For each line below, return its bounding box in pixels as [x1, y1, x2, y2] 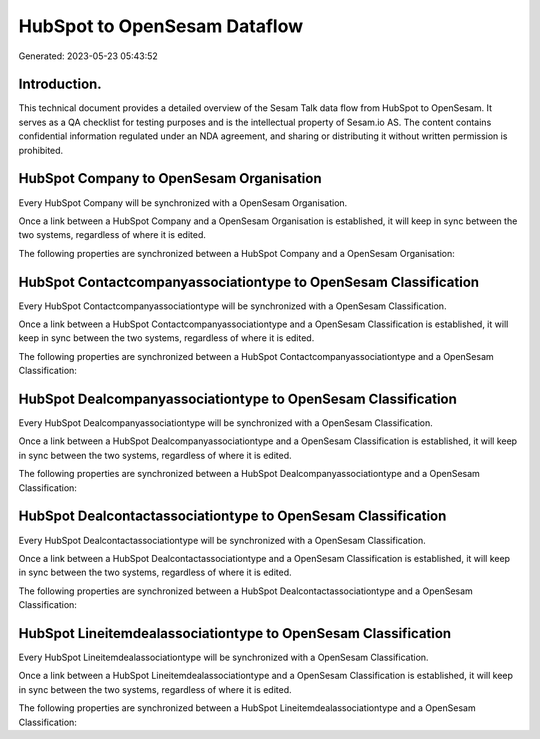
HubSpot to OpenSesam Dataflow [18, 15, 304, 37]
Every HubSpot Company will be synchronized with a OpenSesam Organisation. [18, 196, 348, 209]
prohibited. [18, 144, 64, 156]
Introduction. [18, 76, 102, 93]
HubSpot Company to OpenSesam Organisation [18, 170, 322, 187]
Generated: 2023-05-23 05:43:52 [18, 50, 159, 62]
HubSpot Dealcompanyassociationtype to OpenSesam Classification [18, 390, 457, 407]
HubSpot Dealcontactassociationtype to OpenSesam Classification [18, 508, 447, 525]
